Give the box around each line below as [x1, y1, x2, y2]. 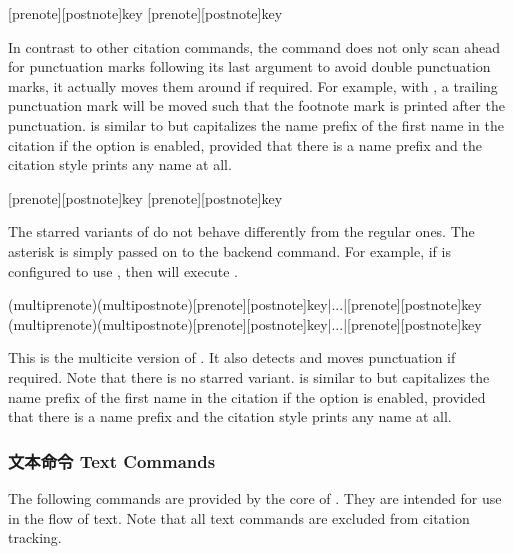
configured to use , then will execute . [8, 260, 238, 281]
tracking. [8, 527, 62, 548]
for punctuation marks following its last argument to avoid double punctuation [8, 56, 491, 77]
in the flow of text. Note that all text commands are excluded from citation [8, 507, 470, 528]
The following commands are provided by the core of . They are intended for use [8, 487, 502, 508]
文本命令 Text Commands [8, 448, 216, 473]
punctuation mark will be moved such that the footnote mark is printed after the [8, 95, 505, 116]
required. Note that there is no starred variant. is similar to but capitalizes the [8, 366, 490, 387]
